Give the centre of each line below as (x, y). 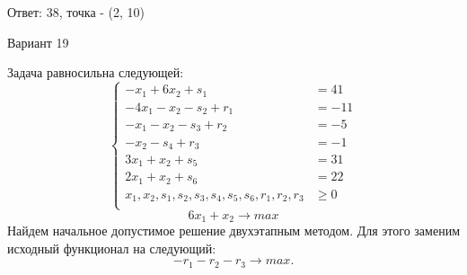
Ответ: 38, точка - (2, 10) (76, 12)
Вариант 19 (38, 42)
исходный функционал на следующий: (112, 248)
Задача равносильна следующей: (96, 72)
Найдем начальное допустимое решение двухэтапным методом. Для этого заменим (234, 231)
